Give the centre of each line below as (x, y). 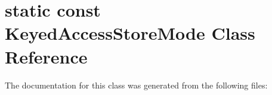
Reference (46, 56)
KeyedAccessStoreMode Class (130, 33)
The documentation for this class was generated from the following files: (136, 85)
